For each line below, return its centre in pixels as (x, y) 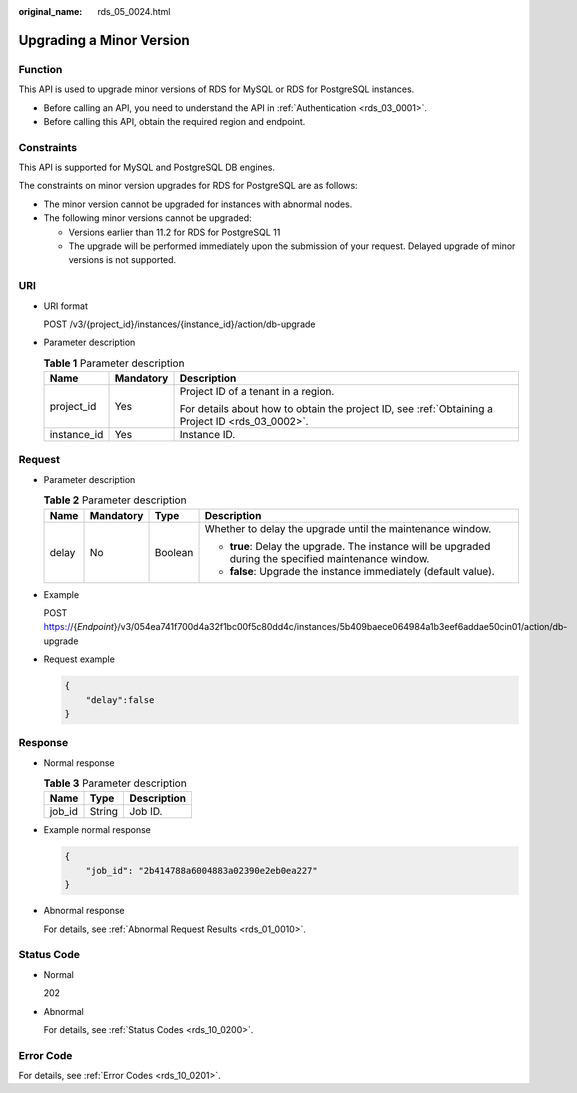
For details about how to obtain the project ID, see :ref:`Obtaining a (336, 409)
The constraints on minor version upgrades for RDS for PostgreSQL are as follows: (188, 186)
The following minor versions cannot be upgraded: (147, 218)
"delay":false (120, 699)
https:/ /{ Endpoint (79, 627)
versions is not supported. (122, 260)
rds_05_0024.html (134, 11)
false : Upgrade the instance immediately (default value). (362, 571)
